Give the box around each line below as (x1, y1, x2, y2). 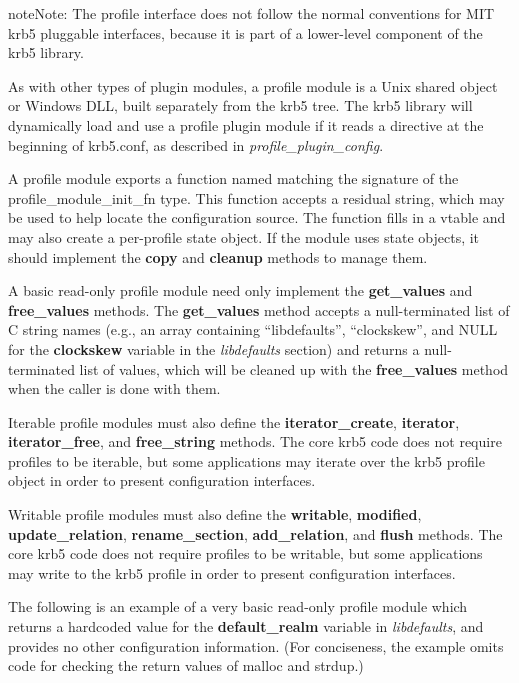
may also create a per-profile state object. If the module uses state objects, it (8, 226, 480, 247)
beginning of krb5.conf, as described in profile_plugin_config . (8, 134, 384, 155)
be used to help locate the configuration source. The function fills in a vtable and (8, 207, 506, 228)
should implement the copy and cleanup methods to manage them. (8, 246, 428, 267)
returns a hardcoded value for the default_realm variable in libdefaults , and (8, 616, 484, 637)
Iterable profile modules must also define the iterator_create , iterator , (8, 411, 460, 432)
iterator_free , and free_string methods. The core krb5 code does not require (8, 431, 502, 452)
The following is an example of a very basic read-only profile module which (8, 596, 468, 617)
